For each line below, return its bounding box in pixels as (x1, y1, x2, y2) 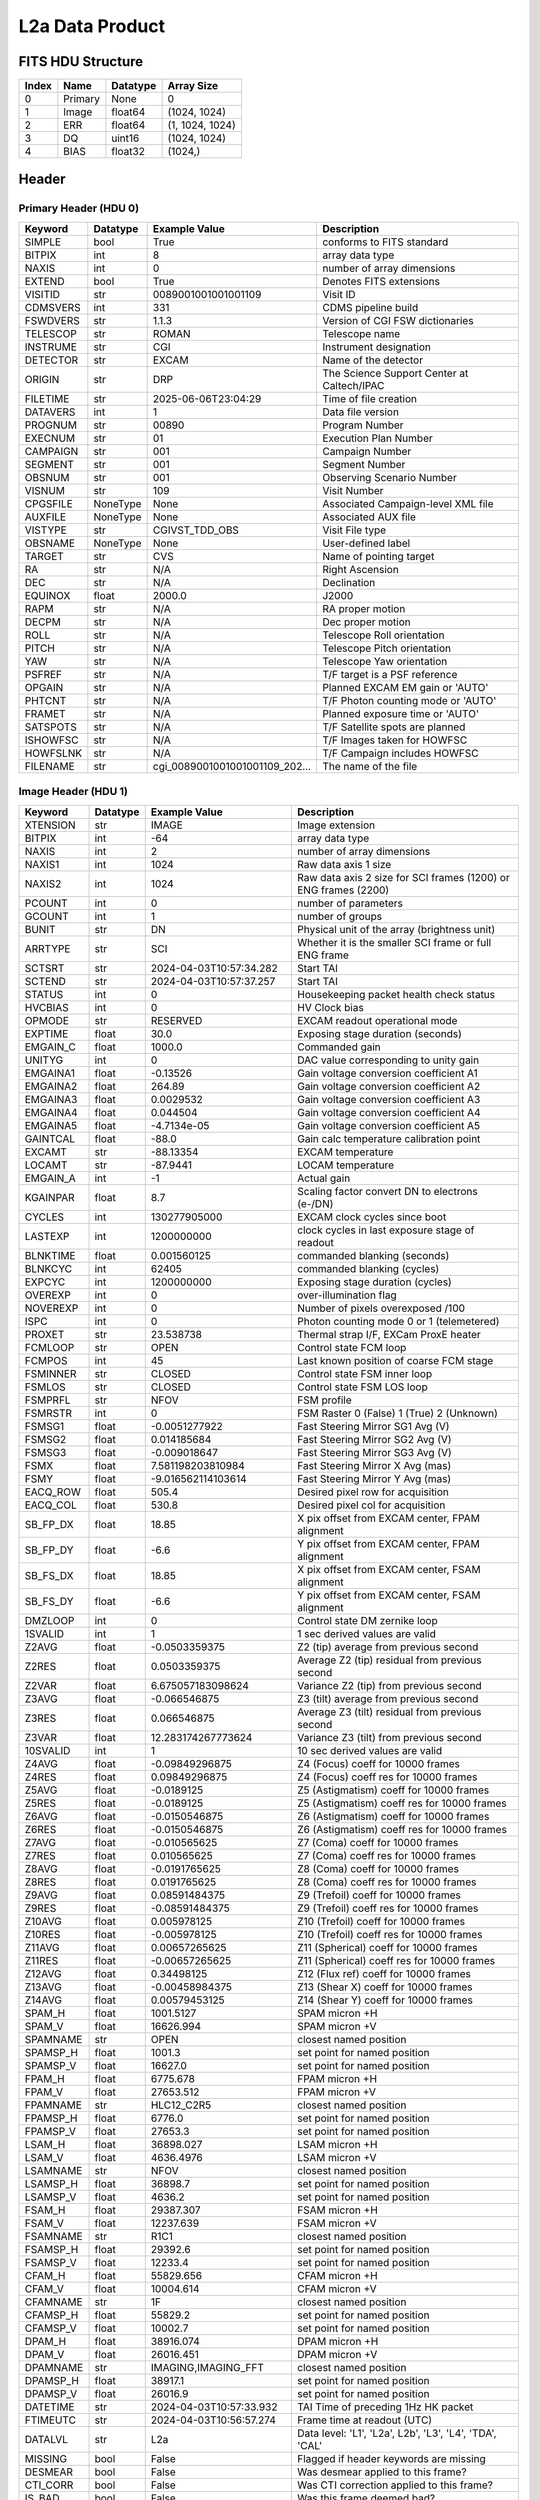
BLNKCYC (24, 1261, 73, 1275)
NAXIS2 (24, 876, 62, 890)
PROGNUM (24, 418, 77, 432)
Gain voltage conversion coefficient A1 (296, 1066, 479, 1080)
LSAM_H (24, 2137, 66, 2151)
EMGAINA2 (24, 1079, 78, 1093)
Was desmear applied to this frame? (296, 2465, 467, 2479)
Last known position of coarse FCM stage (296, 1353, 494, 1367)
